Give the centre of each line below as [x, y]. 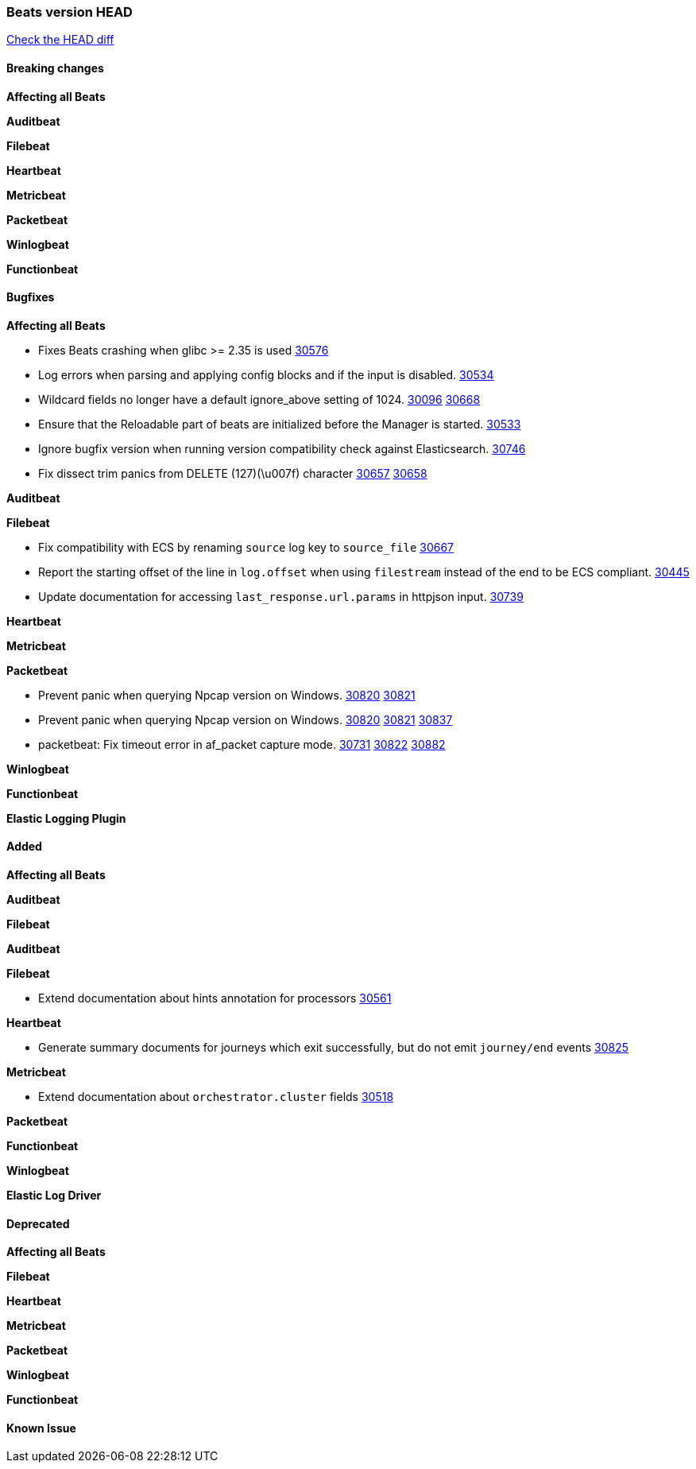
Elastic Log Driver [54, 1196]
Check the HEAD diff [60, 40]
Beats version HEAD [70, 12]
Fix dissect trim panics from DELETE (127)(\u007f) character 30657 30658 [233, 473]
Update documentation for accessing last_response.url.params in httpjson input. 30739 [281, 596]
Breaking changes [55, 68]
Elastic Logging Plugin [66, 818]
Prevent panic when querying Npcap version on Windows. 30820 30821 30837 [246, 719]
